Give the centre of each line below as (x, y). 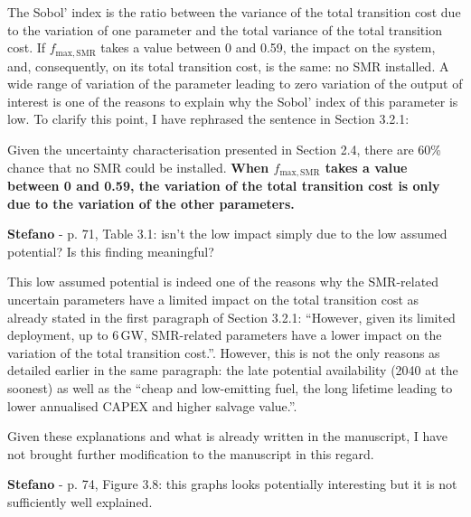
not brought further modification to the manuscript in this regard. (191, 453)
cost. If (27, 47)
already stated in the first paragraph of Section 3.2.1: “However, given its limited (231, 317)
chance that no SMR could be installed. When (138, 167)
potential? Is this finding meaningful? (111, 251)
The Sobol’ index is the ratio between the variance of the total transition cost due (234, 12)
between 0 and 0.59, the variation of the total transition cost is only (224, 186)
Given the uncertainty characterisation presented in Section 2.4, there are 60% (224, 150)
